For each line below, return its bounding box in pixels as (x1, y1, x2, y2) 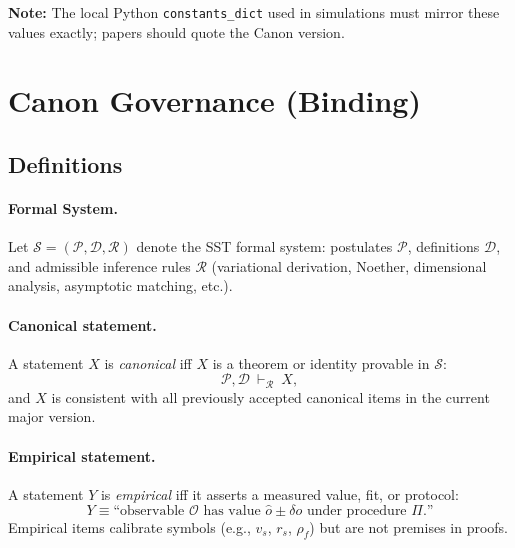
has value (203, 503, 261, 518)
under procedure (306, 503, 407, 518)
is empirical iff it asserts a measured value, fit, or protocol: (100, 483, 459, 504)
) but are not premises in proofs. (309, 516, 508, 537)
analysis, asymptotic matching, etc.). (8, 275, 233, 296)
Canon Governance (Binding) (8, 80, 421, 121)
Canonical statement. (8, 314, 157, 335)
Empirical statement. (8, 445, 156, 466)
